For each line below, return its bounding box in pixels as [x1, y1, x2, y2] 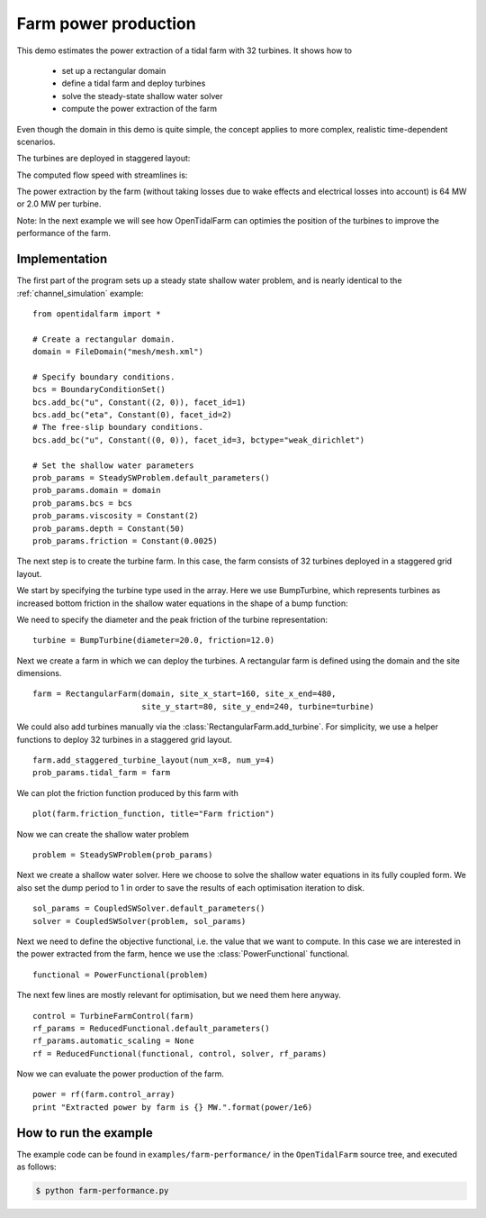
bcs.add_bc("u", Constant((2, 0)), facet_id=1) [32, 397, 247, 408]
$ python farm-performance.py [35, 1186, 169, 1196]
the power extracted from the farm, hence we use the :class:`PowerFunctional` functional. [16, 948, 350, 959]
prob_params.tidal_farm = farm [32, 767, 171, 778]
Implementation [16, 252, 108, 267]
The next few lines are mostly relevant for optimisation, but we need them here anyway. [16, 990, 342, 1001]
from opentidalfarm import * [32, 308, 161, 319]
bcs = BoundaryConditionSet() [32, 384, 166, 395]
